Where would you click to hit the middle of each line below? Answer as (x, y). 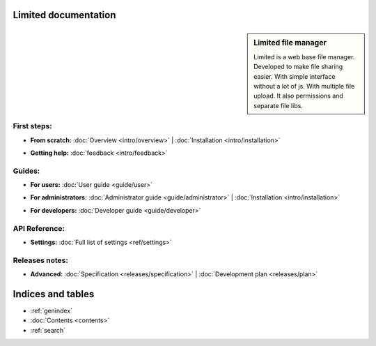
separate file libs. (278, 105)
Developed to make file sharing (298, 67)
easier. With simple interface (295, 76)
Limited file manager (290, 43)
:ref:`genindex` (52, 311)
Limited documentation (64, 15)
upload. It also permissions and (299, 96)
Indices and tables (54, 294)
